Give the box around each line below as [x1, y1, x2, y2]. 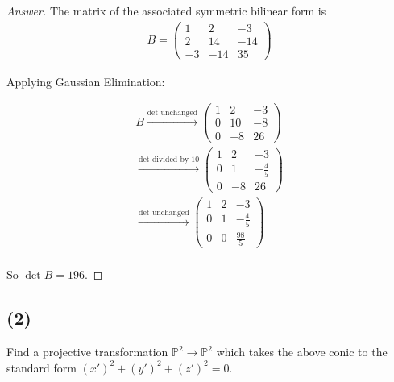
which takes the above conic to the [216, 343, 388, 360]
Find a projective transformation [6, 343, 168, 360]
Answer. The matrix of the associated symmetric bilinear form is [6, 2, 326, 19]
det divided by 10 [139, 156, 200, 164]
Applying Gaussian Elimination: [6, 73, 165, 89]
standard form [6, 359, 77, 376]
